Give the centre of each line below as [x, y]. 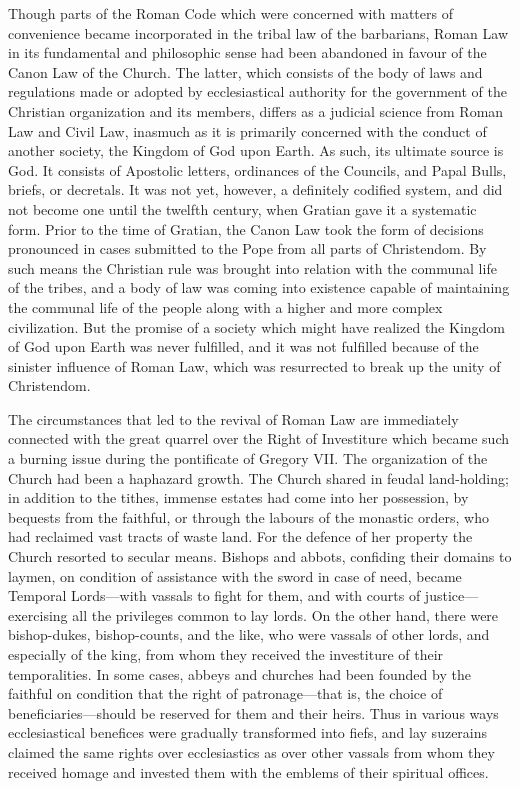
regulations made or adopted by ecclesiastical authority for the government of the [257, 91]
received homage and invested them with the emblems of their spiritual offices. [248, 771]
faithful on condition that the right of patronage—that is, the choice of [225, 693]
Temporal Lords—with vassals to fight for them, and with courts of [214, 595]
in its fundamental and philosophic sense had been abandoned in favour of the [247, 52]
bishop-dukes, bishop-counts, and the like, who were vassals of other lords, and [249, 634]
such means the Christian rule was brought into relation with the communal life [252, 267]
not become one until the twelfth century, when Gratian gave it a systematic [242, 208]
